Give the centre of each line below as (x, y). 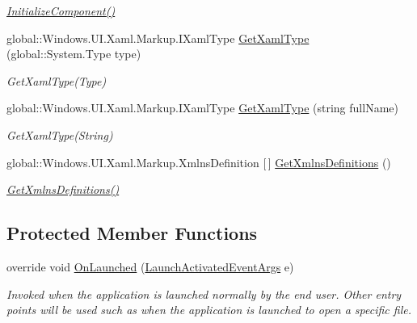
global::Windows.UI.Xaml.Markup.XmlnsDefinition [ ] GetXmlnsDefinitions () (199, 162)
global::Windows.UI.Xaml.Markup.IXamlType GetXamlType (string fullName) (202, 108)
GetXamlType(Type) (57, 80)
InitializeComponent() (61, 10)
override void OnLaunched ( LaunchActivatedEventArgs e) (150, 266)
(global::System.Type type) (74, 54)
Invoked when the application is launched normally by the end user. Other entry (204, 294)
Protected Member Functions (132, 233)
